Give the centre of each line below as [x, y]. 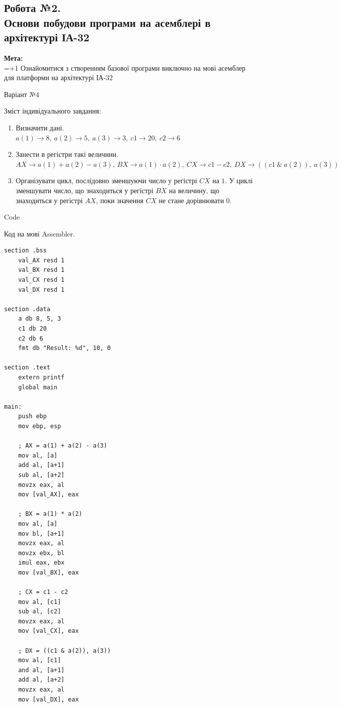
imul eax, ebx [41, 563]
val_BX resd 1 [41, 270]
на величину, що [194, 190]
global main [38, 387]
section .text [27, 368]
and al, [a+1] [41, 670]
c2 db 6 [31, 338]
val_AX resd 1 [41, 260]
